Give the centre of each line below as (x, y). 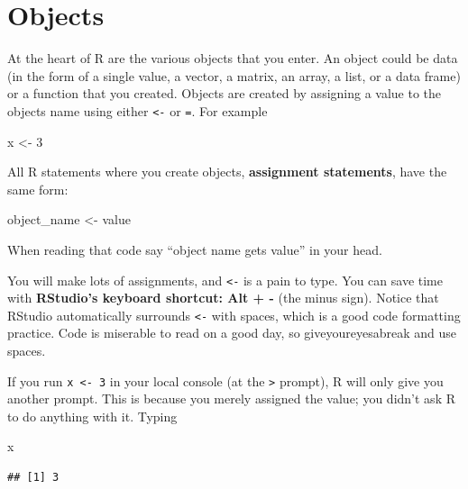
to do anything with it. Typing (92, 416)
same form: (38, 189)
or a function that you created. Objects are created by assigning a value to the (225, 93)
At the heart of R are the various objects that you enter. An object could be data (233, 58)
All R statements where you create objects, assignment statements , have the (227, 172)
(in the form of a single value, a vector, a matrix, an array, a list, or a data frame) (234, 75)
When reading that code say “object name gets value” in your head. (195, 249)
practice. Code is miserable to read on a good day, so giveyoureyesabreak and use (232, 333)
